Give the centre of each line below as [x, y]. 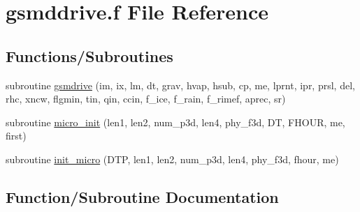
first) [16, 136]
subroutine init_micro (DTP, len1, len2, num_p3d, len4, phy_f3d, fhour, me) [172, 159]
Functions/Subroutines [89, 55]
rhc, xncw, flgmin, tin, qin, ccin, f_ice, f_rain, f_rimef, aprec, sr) [146, 99]
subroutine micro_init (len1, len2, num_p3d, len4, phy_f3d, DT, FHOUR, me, [175, 122]
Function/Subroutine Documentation [142, 196]
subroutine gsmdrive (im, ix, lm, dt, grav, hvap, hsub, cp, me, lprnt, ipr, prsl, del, [180, 85]
